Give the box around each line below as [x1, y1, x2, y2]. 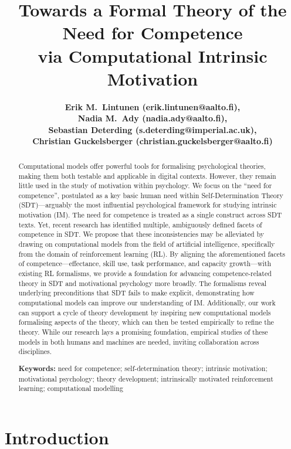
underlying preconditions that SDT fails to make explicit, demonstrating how [18, 288, 255, 298]
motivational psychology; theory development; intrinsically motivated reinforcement [18, 373, 273, 383]
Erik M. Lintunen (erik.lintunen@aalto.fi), [65, 100, 241, 113]
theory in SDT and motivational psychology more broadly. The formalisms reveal [18, 278, 267, 288]
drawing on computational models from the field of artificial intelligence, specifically [18, 239, 275, 249]
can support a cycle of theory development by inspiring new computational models [18, 307, 271, 317]
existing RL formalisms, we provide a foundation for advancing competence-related [18, 268, 272, 278]
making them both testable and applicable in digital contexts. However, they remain [18, 171, 276, 181]
